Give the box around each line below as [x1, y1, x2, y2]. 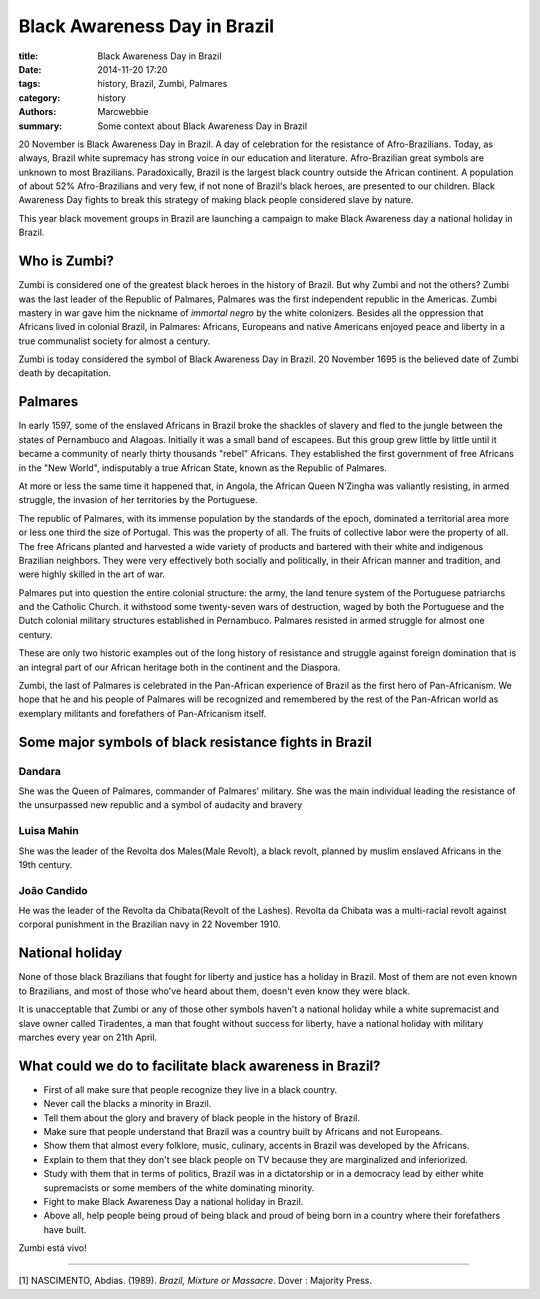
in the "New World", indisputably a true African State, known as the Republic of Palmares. [18, 461, 387, 474]
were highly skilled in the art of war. [18, 568, 165, 580]
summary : [18, 120, 63, 132]
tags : [18, 78, 41, 90]
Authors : [18, 106, 57, 118]
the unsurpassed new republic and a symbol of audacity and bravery [18, 799, 303, 811]
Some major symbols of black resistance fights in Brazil [18, 733, 372, 750]
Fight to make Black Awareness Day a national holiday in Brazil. [43, 1195, 304, 1207]
